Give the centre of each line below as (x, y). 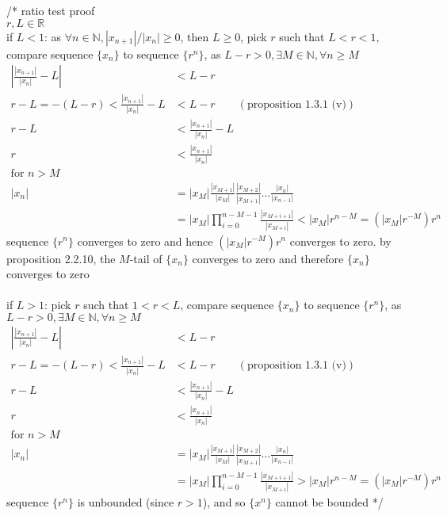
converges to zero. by (340, 241)
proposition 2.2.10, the (61, 258)
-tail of (146, 258)
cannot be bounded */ (329, 502)
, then (195, 36)
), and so (224, 502)
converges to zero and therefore (268, 258)
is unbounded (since (126, 502)
